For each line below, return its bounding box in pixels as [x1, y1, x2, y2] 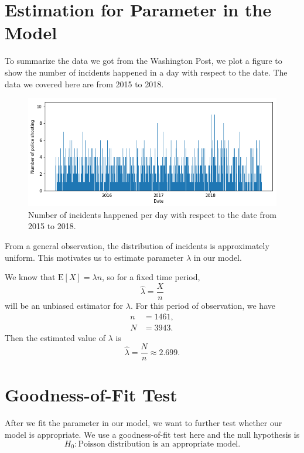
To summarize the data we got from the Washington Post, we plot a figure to [5, 55, 282, 67]
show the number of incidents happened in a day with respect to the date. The [5, 66, 288, 78]
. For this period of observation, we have [130, 299, 275, 311]
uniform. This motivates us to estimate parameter [5, 251, 184, 263]
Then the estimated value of [5, 331, 105, 343]
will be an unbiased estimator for [5, 299, 124, 311]
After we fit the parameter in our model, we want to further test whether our [5, 417, 282, 429]
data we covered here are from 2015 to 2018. [5, 77, 164, 90]
